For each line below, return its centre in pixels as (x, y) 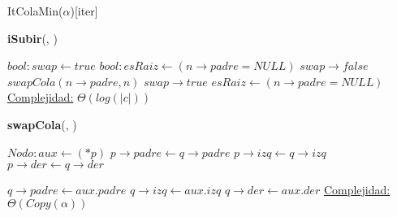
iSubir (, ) (32, 38)
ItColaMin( (35, 11)
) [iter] (84, 11)
